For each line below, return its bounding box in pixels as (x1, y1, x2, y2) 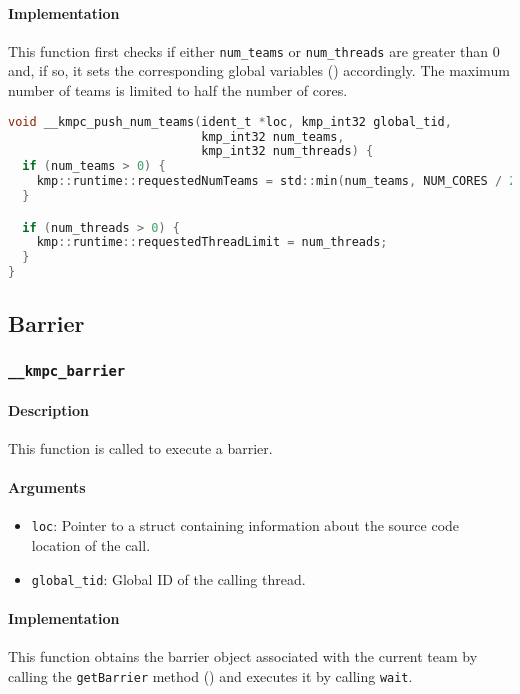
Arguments (8, 477, 86, 498)
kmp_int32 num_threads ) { (201, 144, 374, 159)
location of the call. (31, 535, 151, 556)
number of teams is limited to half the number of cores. (8, 80, 348, 101)
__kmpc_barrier (8, 362, 126, 379)
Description (8, 399, 90, 420)
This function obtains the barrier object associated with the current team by (8, 646, 478, 667)
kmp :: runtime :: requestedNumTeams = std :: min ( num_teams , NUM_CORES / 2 (36, 174, 517, 189)
